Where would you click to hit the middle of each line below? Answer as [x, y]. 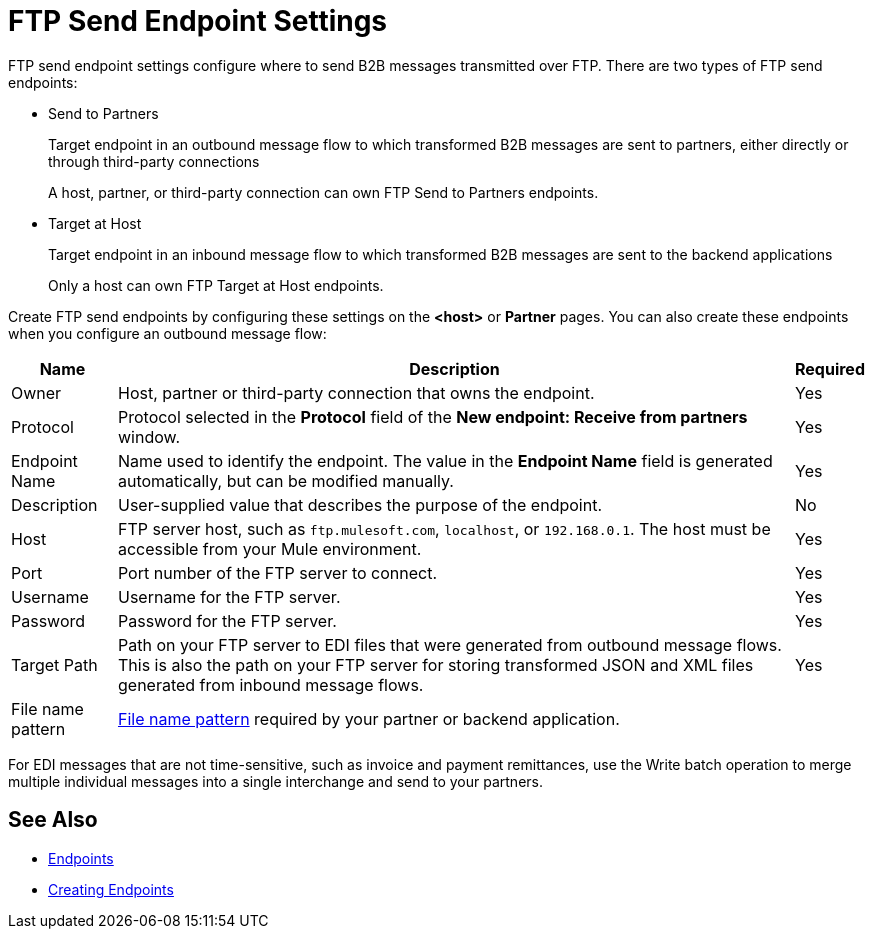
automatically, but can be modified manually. [285, 480]
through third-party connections [154, 161]
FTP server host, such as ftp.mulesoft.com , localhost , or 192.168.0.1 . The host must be [444, 528]
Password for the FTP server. [227, 620]
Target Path [54, 664]
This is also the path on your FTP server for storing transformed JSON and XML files [435, 664]
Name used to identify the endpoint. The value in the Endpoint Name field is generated [445, 460]
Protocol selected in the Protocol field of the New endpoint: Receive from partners [432, 416]
